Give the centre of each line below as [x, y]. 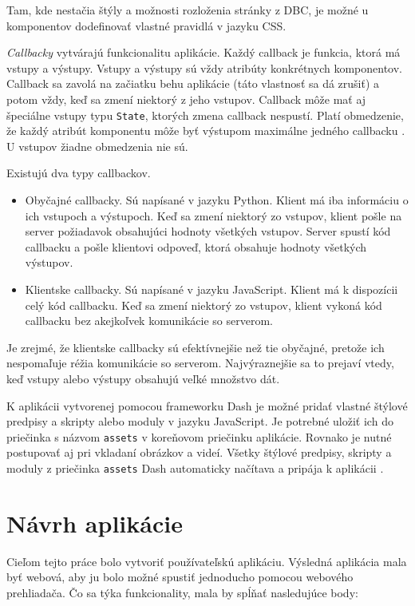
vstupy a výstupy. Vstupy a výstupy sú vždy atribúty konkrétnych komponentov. [204, 67]
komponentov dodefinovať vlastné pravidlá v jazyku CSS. [146, 25]
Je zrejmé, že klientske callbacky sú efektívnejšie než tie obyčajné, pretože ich [196, 347]
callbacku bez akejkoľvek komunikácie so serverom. [149, 321]
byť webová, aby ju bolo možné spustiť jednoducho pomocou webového [180, 577]
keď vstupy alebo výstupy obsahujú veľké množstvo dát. [143, 378]
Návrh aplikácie [95, 523]
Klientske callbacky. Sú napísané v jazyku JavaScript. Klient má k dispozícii [211, 289]
